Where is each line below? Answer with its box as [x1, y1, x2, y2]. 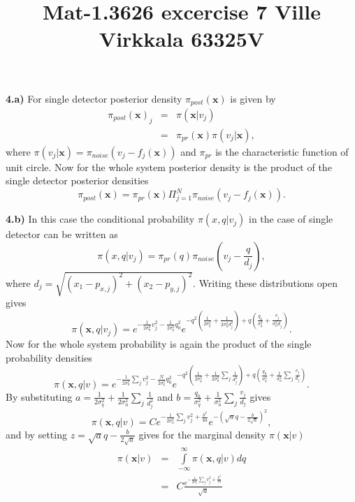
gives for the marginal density [138, 427, 266, 441]
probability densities [6, 350, 92, 364]
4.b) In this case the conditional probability [6, 212, 195, 226]
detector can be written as [6, 227, 118, 242]
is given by [230, 91, 276, 105]
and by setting [6, 427, 67, 441]
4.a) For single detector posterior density [6, 91, 182, 105]
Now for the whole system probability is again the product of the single [6, 337, 312, 351]
